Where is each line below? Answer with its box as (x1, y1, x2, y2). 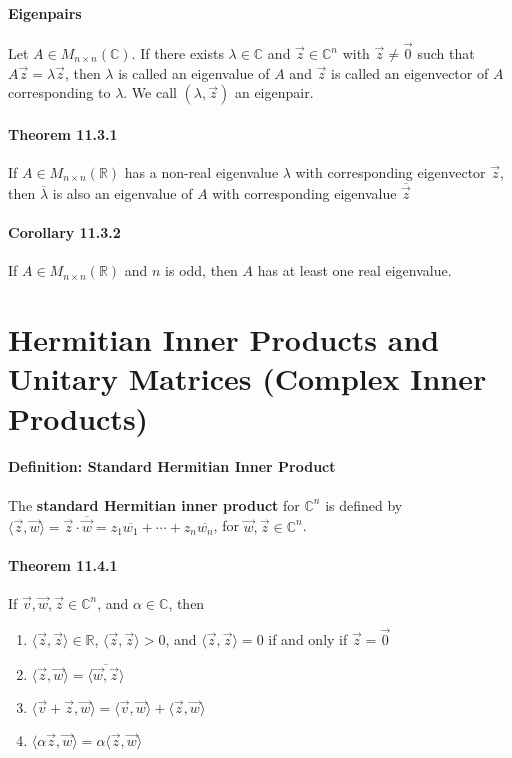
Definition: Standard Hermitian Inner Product (8, 456, 336, 477)
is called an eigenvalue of (118, 62, 270, 83)
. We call (123, 82, 177, 103)
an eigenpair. (234, 82, 314, 103)
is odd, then (165, 260, 238, 281)
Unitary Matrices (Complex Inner (8, 358, 487, 399)
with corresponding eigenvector (295, 162, 486, 182)
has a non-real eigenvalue (124, 162, 279, 182)
